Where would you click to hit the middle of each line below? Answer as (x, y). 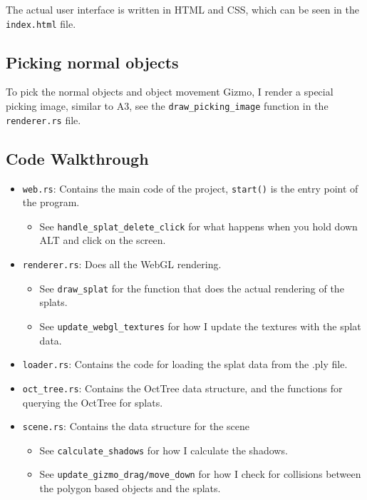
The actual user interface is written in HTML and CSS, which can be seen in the (182, 9)
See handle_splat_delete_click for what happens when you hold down (198, 226)
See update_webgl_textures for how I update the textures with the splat (200, 326)
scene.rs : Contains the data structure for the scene (136, 426)
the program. (51, 202)
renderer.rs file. (43, 119)
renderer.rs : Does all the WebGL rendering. (122, 264)
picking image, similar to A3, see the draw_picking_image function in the (167, 106)
